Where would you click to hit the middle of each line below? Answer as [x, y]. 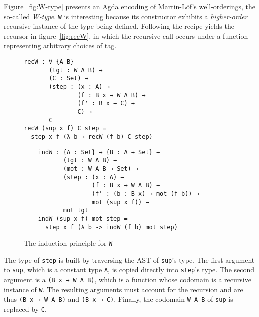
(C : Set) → [69, 79]
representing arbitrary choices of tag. [60, 46]
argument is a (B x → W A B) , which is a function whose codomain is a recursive [128, 279]
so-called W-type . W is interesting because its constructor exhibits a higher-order [126, 16]
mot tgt [76, 210]
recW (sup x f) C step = [65, 129]
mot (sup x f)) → [121, 202]
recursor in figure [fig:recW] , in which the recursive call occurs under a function [126, 36]
